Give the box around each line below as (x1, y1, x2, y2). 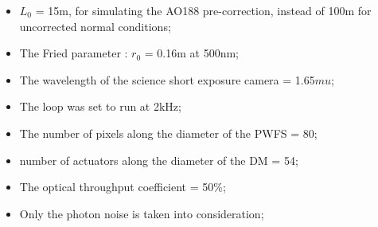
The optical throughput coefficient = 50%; (19, 178, 226, 195)
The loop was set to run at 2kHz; (19, 98, 181, 115)
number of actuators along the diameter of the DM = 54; (19, 151, 298, 168)
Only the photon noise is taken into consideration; (19, 205, 264, 221)
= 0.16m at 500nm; (144, 45, 240, 61)
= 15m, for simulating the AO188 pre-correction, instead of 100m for (35, 2, 372, 18)
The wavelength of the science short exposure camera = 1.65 (19, 71, 315, 88)
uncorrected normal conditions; (19, 18, 171, 34)
